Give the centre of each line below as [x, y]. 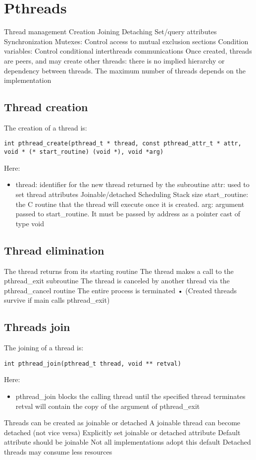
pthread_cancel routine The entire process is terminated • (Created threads [120, 290]
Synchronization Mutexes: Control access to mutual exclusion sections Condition [126, 41]
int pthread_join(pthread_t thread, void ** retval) [93, 363]
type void [30, 223]
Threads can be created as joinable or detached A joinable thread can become [122, 423]
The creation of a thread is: [46, 127]
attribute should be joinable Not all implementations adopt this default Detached [128, 442]
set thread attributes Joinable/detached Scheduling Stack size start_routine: [132, 194]
